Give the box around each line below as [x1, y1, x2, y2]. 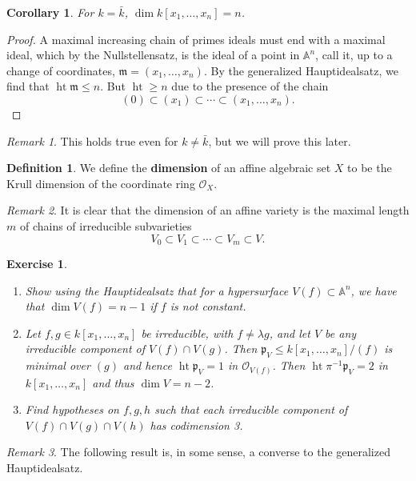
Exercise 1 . [6, 255, 67, 271]
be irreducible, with [141, 324, 234, 341]
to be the [347, 159, 392, 176]
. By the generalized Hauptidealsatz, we [203, 62, 398, 78]
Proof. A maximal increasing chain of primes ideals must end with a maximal [6, 30, 386, 47]
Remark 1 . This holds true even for [6, 132, 178, 149]
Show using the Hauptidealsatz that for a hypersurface [25, 282, 289, 299]
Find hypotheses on [25, 401, 119, 418]
